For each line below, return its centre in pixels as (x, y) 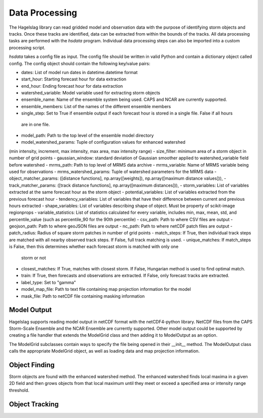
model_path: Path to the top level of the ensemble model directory (87, 135)
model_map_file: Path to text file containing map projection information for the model (106, 289)
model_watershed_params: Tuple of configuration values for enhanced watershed (103, 142)
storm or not (34, 258)
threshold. (19, 390)
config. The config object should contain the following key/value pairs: (80, 63)
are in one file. (36, 124)
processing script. (27, 47)
